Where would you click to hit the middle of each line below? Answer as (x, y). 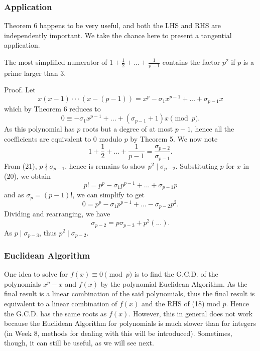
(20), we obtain (27, 176)
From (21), (21, 165)
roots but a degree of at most (128, 129)
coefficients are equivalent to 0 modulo (63, 138)
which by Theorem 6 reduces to (52, 108)
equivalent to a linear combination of (61, 303)
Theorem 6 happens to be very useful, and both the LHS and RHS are (112, 25)
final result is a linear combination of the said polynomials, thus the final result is (129, 294)
